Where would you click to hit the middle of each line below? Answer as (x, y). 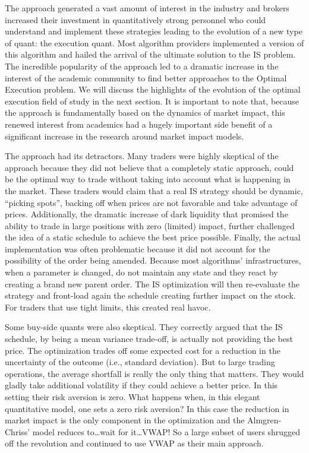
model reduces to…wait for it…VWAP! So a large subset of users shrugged (166, 431)
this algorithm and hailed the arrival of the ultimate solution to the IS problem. (150, 54)
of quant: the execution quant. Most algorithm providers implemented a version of (154, 42)
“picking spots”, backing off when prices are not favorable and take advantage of (151, 202)
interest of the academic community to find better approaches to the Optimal (146, 77)
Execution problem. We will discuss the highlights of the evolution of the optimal (153, 89)
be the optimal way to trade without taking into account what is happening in (148, 179)
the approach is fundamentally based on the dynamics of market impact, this (145, 113)
